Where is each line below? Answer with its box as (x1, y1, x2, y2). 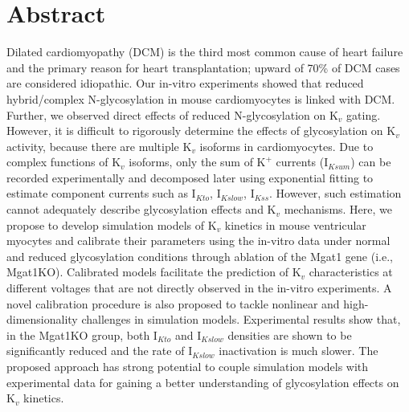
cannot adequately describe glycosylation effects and (6, 201, 264, 218)
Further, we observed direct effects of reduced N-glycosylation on (6, 106, 326, 123)
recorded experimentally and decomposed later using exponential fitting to (6, 169, 374, 186)
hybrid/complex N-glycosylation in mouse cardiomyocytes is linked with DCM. (6, 90, 395, 107)
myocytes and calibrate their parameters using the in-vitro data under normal (6, 232, 391, 249)
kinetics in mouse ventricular (224, 216, 366, 233)
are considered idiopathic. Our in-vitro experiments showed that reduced (6, 75, 364, 92)
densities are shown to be (227, 326, 352, 343)
